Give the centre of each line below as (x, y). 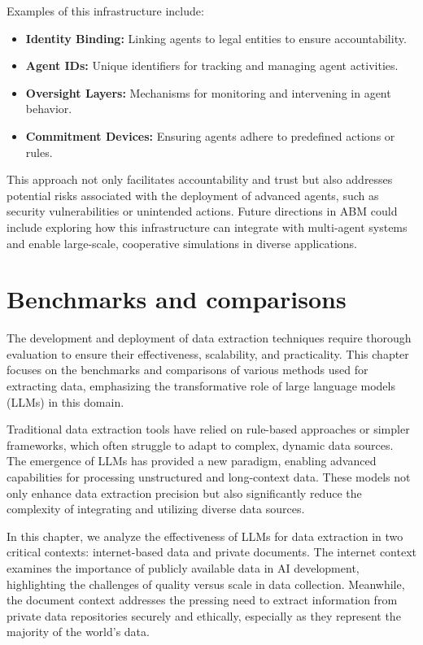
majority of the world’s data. (78, 632)
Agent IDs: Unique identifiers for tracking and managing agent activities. (212, 65)
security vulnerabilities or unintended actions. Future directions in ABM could (202, 211)
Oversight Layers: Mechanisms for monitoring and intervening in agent (208, 92)
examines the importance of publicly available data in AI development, (183, 567)
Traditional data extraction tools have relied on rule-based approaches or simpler (208, 429)
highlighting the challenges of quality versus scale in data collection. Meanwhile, (206, 584)
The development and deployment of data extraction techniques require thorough (209, 338)
